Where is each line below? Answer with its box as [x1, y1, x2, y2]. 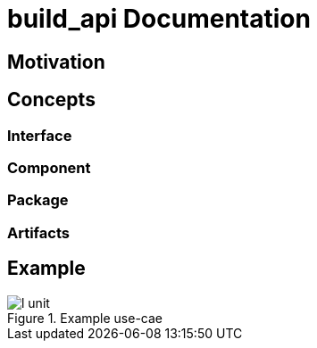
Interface [7, 126, 72, 145]
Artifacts [7, 223, 70, 242]
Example [7, 257, 86, 280]
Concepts [7, 88, 96, 112]
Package [7, 191, 69, 210]
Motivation [7, 50, 105, 73]
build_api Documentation [7, 4, 311, 34]
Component [7, 158, 91, 177]
